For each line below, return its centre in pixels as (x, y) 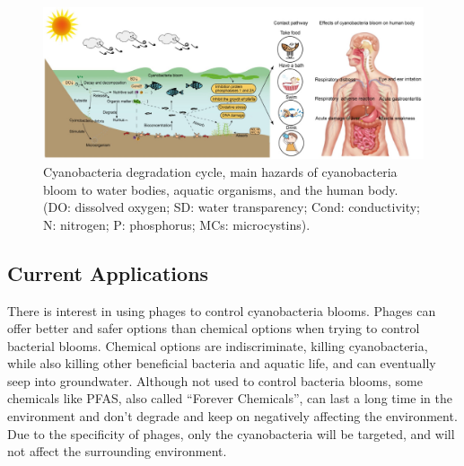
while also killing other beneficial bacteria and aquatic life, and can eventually (222, 363)
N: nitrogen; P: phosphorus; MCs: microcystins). (177, 224)
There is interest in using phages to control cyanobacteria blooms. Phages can (222, 310)
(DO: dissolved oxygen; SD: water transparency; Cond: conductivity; (232, 207)
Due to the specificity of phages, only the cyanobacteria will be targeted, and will (231, 433)
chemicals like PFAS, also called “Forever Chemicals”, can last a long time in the (230, 398)
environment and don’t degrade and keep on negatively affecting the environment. (232, 416)
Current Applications (108, 273)
